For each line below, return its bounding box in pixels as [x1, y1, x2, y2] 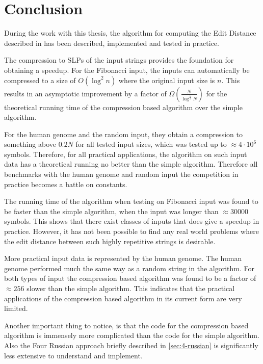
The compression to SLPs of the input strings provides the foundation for [4, 55, 234, 65]
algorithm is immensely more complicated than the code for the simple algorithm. [4, 330, 259, 341]
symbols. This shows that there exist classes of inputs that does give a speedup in [4, 216, 259, 226]
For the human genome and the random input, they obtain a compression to [4, 128, 243, 139]
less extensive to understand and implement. [4, 350, 143, 360]
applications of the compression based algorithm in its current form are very [4, 293, 242, 303]
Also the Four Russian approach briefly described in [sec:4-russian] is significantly [4, 340, 258, 350]
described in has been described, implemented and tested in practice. [4, 37, 219, 48]
